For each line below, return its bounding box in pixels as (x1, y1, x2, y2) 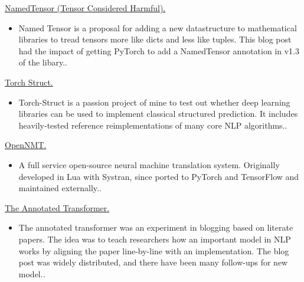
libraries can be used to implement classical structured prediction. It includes (18, 107, 298, 120)
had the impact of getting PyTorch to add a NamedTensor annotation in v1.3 (18, 44, 300, 57)
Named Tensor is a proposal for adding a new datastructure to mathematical (18, 21, 297, 34)
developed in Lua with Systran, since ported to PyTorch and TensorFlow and (18, 170, 299, 182)
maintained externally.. (18, 182, 102, 194)
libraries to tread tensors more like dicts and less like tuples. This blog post (18, 33, 292, 45)
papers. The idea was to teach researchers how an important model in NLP (18, 232, 291, 245)
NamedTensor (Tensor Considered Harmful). (5, 2, 166, 14)
